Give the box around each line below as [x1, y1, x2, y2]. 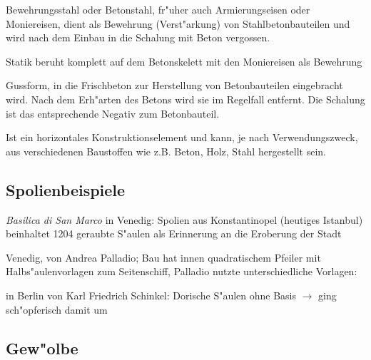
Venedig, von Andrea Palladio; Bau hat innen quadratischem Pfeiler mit [6, 250, 321, 264]
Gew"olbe [6, 336, 78, 359]
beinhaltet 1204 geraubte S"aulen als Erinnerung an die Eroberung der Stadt [6, 226, 342, 241]
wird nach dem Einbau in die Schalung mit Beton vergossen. [6, 30, 270, 45]
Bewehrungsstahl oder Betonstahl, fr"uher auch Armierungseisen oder [6, 2, 310, 16]
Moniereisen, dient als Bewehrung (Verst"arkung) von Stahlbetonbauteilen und [6, 16, 350, 31]
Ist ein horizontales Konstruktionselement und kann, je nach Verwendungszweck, [6, 130, 358, 145]
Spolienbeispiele [6, 178, 126, 200]
